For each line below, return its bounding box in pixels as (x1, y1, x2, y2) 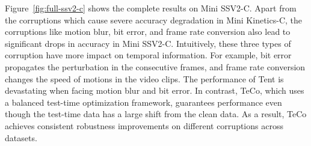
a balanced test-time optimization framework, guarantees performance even (5, 96, 282, 108)
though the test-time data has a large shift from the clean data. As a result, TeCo (5, 108, 307, 120)
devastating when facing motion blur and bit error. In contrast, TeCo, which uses (5, 84, 304, 97)
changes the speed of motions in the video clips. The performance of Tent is (5, 72, 284, 85)
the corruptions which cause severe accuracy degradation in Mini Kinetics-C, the (5, 13, 302, 26)
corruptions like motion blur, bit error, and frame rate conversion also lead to (5, 25, 291, 38)
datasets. (5, 131, 37, 144)
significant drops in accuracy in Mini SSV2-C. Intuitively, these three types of (5, 37, 291, 49)
